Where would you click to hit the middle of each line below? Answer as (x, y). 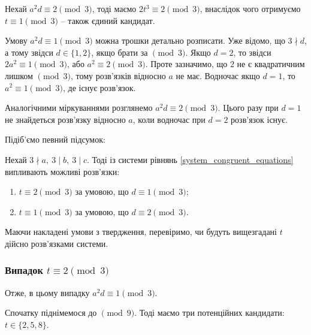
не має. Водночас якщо (218, 75)
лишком (19, 75)
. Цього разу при (248, 108)
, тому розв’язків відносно (118, 75)
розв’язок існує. (259, 119)
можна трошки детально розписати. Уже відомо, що (190, 40)
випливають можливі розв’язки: (62, 171)
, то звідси (252, 52)
